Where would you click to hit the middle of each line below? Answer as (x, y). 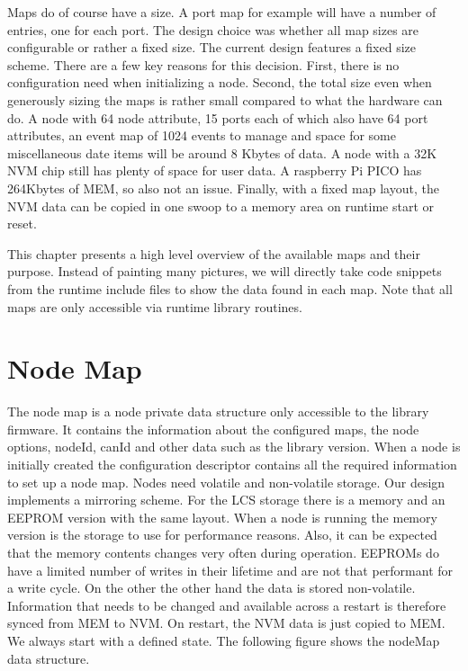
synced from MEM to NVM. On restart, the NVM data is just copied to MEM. (226, 623)
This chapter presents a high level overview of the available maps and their (214, 253)
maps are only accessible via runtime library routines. (155, 306)
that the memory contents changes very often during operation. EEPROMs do (223, 552)
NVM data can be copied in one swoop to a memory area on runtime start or (220, 206)
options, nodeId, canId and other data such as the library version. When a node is (234, 447)
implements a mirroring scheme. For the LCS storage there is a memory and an (226, 500)
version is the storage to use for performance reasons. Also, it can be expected (222, 535)
